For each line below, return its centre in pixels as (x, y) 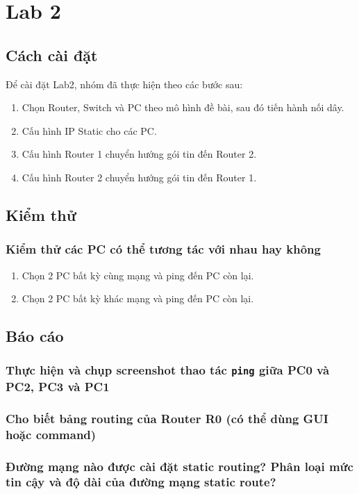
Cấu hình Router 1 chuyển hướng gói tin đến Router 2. (139, 154)
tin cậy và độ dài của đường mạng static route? (141, 482)
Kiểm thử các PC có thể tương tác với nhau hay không (163, 249)
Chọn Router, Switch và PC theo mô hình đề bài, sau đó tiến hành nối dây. (183, 107)
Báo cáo (35, 336)
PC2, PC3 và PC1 (58, 386)
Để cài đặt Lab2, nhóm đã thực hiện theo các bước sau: (124, 84)
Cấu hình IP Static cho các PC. (89, 130)
